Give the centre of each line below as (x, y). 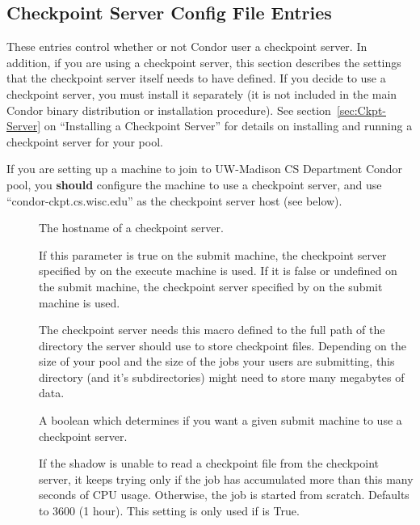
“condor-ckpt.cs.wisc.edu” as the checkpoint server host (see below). (174, 200)
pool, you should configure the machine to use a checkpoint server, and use (194, 184)
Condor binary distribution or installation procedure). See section (169, 110)
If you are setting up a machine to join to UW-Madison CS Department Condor (205, 169)
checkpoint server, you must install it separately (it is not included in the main (202, 93)
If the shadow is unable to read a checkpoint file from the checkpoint (209, 463)
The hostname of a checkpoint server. (131, 228)
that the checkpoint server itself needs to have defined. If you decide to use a (196, 78)
